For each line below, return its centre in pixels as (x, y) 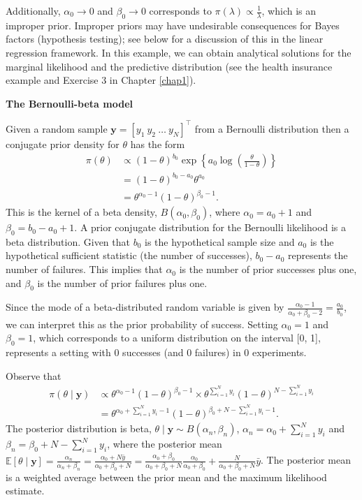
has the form (158, 144)
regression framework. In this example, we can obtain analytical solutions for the (179, 53)
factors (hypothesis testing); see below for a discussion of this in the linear (165, 39)
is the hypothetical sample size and (220, 241)
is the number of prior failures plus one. (122, 282)
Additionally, (33, 10)
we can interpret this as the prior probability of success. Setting (142, 324)
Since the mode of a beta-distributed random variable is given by (145, 307)
